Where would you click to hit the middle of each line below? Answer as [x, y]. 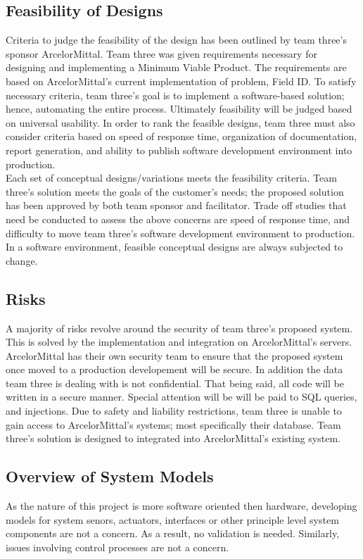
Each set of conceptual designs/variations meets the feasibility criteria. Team [171, 178]
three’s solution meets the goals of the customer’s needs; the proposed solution [175, 191]
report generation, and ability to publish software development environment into [179, 150]
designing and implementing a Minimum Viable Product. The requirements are [176, 67]
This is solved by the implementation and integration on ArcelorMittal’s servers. [179, 342]
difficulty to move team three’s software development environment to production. [180, 233]
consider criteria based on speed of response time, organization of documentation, [181, 136]
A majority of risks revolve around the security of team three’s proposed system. [179, 328]
